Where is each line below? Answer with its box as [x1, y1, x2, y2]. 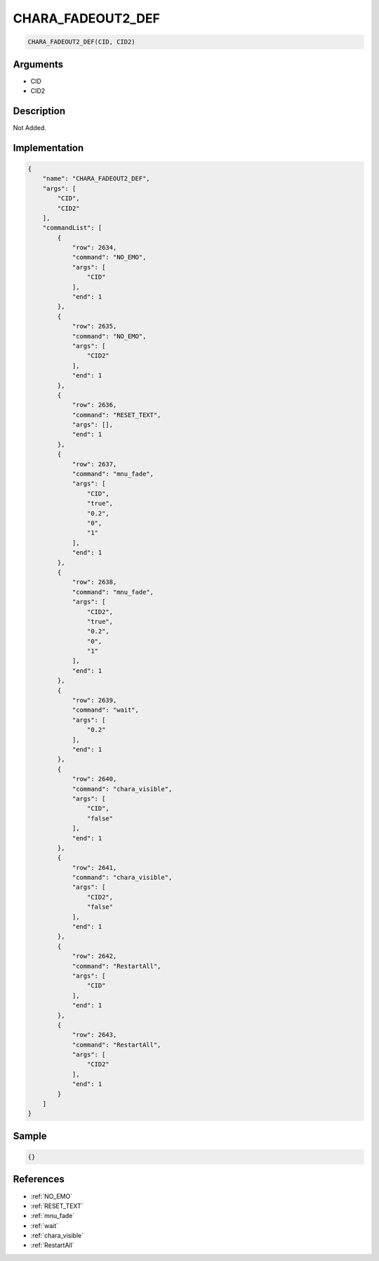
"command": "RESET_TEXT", [72, 411, 161, 418]
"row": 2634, [72, 243, 117, 252]
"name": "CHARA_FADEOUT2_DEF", [42, 174, 150, 183]
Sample [13, 1129, 47, 1142]
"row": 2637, [72, 460, 117, 468]
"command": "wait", [72, 706, 140, 714]
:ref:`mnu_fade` [30, 1212, 75, 1220]
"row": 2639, [72, 696, 117, 705]
